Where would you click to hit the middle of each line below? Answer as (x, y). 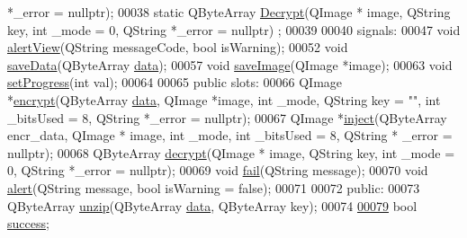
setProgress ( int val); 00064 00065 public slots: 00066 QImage (175, 82)
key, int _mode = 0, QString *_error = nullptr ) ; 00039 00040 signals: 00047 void (234, 29)
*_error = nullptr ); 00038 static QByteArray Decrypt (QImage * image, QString (229, 12)
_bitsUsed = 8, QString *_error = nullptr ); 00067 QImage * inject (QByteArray (227, 117)
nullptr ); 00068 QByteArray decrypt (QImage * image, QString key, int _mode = (231, 152)
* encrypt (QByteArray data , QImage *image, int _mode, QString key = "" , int (224, 99)
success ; (28, 223)
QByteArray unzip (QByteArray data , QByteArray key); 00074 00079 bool (212, 205)
